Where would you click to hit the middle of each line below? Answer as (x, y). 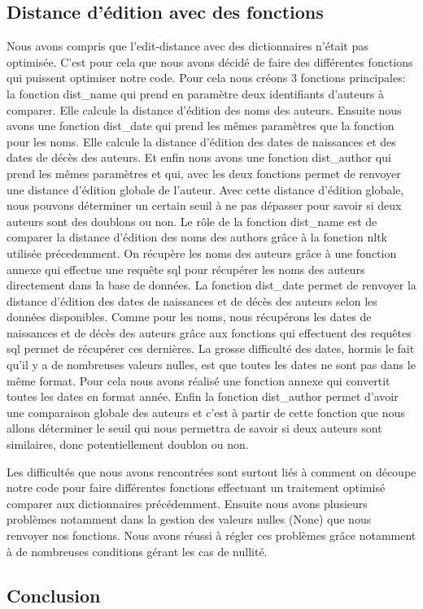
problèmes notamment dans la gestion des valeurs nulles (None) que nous (189, 519)
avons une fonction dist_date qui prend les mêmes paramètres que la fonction (201, 126)
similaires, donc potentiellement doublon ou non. (128, 444)
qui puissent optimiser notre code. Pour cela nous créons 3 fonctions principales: (206, 78)
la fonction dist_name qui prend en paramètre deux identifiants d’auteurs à (195, 93)
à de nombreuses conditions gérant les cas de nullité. (137, 551)
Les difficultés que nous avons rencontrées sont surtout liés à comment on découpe (211, 471)
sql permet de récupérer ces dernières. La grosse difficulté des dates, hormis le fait (211, 348)
